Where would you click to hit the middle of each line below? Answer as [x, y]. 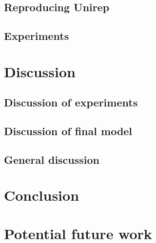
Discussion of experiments [71, 102]
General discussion [52, 159]
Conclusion [42, 195]
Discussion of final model [68, 131]
